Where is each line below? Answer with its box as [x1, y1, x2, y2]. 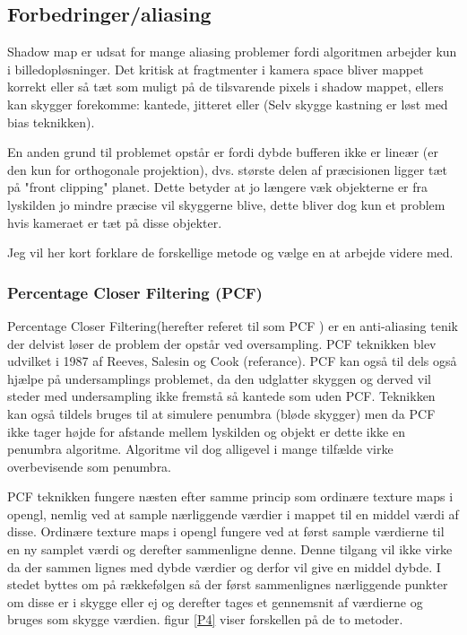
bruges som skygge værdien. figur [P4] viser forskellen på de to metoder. [7, 610, 403, 629]
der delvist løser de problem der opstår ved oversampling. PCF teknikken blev [7, 334, 437, 352]
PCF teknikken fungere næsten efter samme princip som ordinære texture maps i [7, 487, 454, 506]
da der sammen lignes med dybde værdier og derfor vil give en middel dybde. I [7, 557, 441, 576]
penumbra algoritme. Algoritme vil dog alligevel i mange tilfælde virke [7, 439, 393, 458]
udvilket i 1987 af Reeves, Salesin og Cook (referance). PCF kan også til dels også [7, 352, 457, 370]
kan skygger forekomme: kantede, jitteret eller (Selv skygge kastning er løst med [7, 94, 448, 113]
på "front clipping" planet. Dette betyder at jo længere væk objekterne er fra [7, 178, 428, 196]
